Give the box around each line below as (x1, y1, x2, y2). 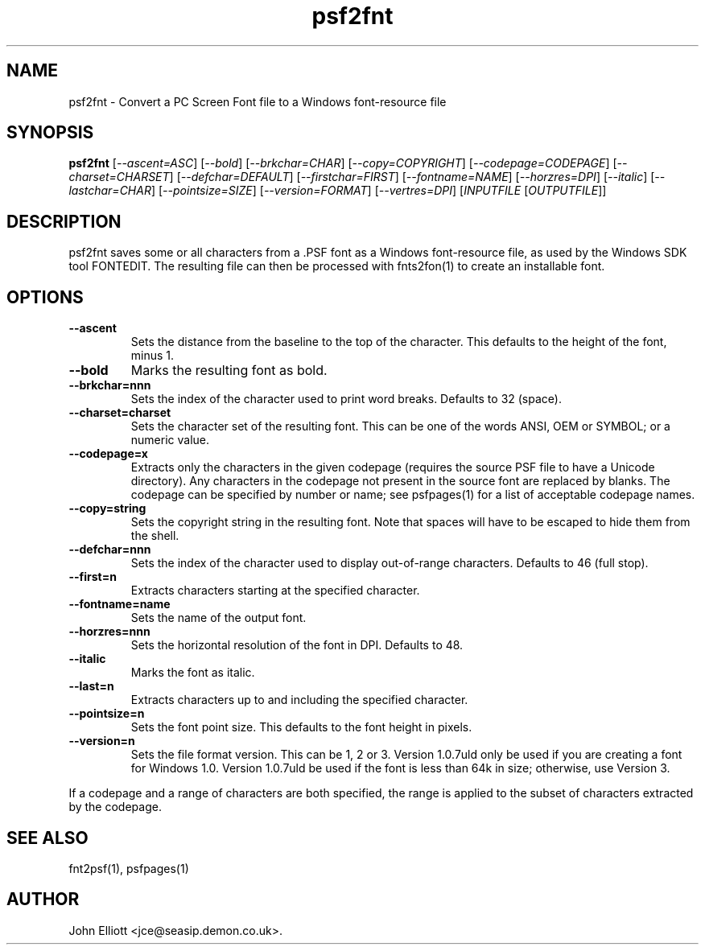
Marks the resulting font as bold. (130, 362, 328, 379)
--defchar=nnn (68, 542, 151, 557)
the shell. (130, 529, 179, 543)
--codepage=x (68, 447, 148, 461)
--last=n (68, 679, 114, 694)
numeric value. (130, 433, 210, 447)
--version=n (68, 734, 135, 748)
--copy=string (68, 501, 146, 516)
